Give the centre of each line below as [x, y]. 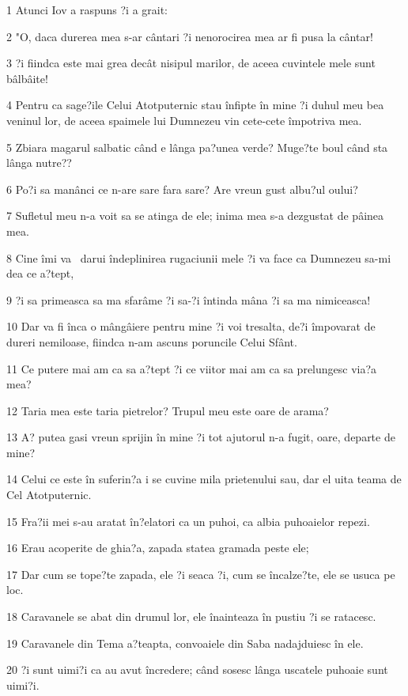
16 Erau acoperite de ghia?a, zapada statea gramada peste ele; [158, 548]
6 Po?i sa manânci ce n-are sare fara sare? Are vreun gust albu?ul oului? [182, 189]
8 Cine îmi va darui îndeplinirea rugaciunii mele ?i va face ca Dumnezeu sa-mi [199, 257]
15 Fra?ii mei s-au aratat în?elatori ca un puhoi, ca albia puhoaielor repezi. [188, 521]
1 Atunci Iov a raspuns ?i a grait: [87, 9]
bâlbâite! [27, 78]
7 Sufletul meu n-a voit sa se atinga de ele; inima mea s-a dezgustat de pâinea [195, 216]
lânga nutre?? [39, 163]
